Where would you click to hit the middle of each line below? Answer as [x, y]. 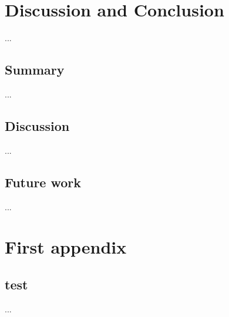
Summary [35, 70]
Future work [43, 182]
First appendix [66, 247]
